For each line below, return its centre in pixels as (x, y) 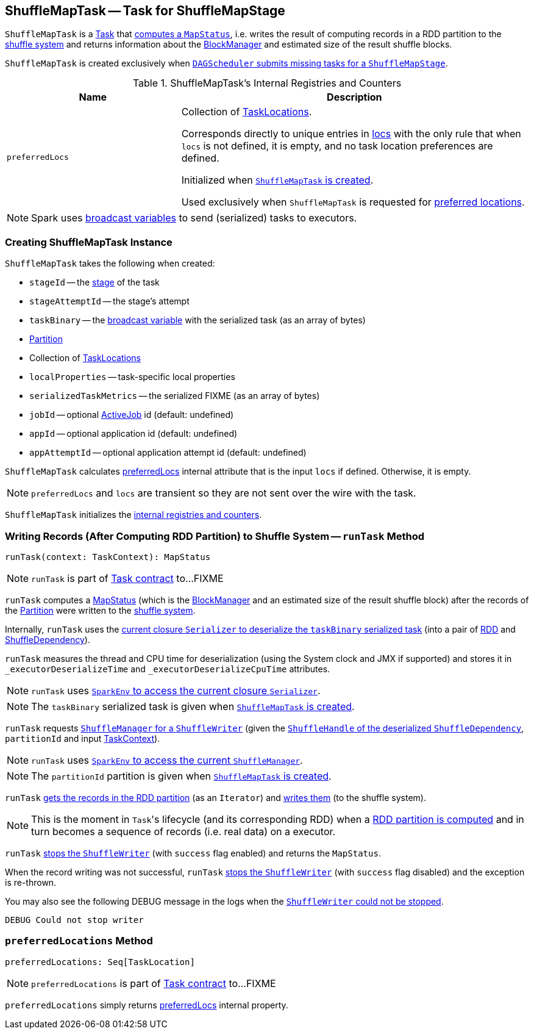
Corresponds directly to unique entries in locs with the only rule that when (351, 134)
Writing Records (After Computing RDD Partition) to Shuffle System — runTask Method (215, 536)
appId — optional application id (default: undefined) (133, 434)
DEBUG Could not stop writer (74, 920)
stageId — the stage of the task (94, 282)
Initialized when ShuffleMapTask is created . (277, 180)
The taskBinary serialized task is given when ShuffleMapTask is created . (193, 706)
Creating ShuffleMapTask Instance (89, 242)
